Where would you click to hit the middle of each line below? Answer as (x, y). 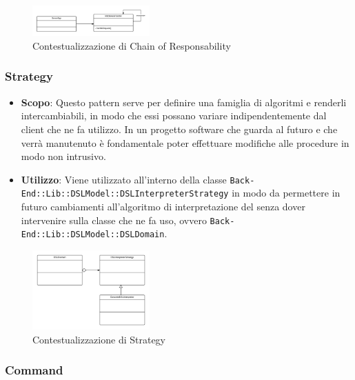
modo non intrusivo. (63, 156)
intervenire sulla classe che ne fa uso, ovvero (114, 220)
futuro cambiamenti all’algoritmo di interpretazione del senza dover (163, 207)
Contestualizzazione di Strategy (99, 339)
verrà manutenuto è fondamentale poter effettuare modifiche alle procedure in (185, 142)
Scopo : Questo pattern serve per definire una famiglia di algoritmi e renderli (184, 102)
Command (34, 370)
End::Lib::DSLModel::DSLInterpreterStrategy (125, 194)
